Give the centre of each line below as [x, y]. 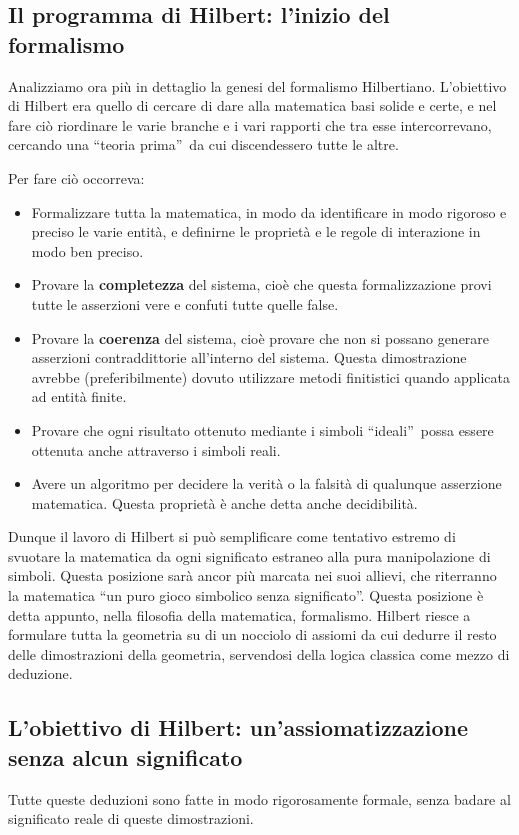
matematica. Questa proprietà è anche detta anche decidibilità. [224, 502]
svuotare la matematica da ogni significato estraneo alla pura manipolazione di [249, 555]
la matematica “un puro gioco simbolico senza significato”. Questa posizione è [246, 595]
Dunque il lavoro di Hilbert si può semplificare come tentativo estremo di [232, 536]
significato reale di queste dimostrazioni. [131, 818]
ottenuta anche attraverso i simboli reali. [156, 449]
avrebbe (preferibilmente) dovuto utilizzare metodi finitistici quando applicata [271, 376]
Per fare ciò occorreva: [76, 177]
